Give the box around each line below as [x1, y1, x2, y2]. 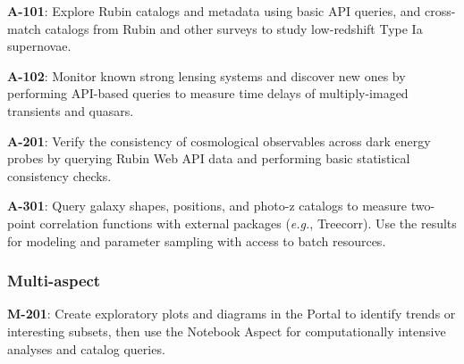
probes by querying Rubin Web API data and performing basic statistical [7, 149, 410, 168]
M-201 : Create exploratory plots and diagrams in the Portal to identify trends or [7, 304, 456, 323]
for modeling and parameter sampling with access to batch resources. [7, 231, 386, 250]
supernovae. [7, 37, 72, 55]
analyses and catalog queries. [7, 339, 165, 358]
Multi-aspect [7, 269, 101, 292]
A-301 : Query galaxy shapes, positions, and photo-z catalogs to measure [7, 196, 408, 215]
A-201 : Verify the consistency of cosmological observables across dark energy [7, 131, 431, 150]
